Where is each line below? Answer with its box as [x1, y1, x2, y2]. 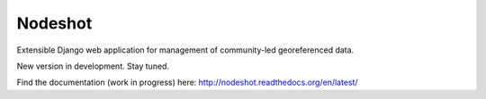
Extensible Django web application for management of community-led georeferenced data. [16, 45, 355, 55]
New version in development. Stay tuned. [16, 61, 170, 71]
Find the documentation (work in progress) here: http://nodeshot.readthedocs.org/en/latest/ [16, 77, 359, 88]
